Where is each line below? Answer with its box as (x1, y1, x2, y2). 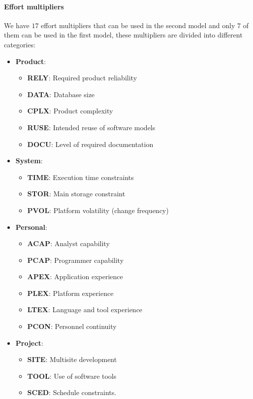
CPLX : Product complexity (27, 106, 113, 116)
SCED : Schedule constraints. (27, 387, 117, 398)
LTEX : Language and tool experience (27, 304, 143, 315)
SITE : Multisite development (27, 354, 117, 364)
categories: (4, 39, 35, 49)
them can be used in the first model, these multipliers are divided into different (4, 30, 243, 40)
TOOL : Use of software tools (27, 370, 117, 381)
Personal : (15, 221, 47, 232)
